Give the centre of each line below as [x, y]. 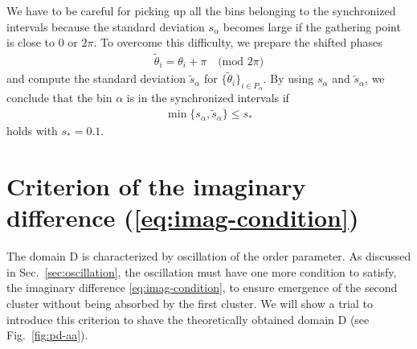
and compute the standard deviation [96, 78]
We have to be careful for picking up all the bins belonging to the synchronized [201, 10]
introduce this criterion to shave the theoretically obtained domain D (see [188, 319]
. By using [288, 78]
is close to [31, 42]
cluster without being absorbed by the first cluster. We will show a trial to [190, 303]
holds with [32, 131]
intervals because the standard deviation [106, 26]
